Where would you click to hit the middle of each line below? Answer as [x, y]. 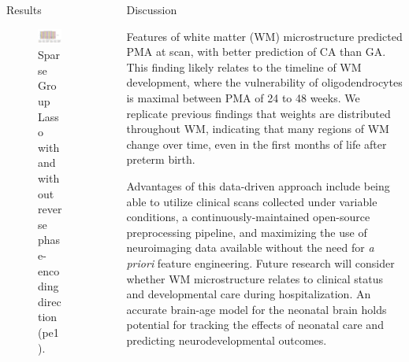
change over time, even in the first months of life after [257, 144]
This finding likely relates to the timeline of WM [244, 66]
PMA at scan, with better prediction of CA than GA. [256, 52]
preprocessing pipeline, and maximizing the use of [247, 232]
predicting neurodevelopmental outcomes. [227, 340]
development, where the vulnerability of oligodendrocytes [264, 82]
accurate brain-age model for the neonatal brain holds [257, 309]
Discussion [152, 9]
